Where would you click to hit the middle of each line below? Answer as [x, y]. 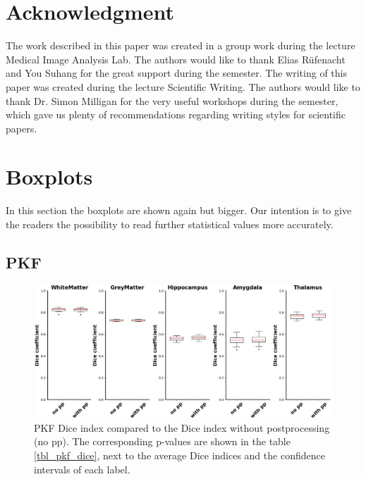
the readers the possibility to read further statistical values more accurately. [170, 224]
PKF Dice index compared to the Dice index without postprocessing [182, 427]
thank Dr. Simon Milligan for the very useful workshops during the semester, [172, 100]
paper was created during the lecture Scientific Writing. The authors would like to [183, 86]
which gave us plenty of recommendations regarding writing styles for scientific [176, 114]
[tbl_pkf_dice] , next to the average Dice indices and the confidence [179, 455]
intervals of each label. [82, 469]
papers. [22, 128]
